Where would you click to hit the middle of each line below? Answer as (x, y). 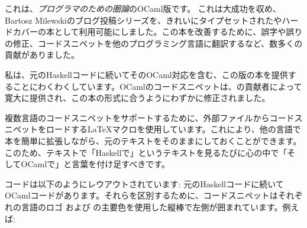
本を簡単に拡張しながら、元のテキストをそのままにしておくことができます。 (153, 140)
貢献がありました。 (42, 55)
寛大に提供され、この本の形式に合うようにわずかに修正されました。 (138, 98)
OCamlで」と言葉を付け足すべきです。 (95, 164)
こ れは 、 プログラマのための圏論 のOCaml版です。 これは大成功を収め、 (143, 8)
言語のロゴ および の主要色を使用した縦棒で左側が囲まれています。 (152, 206)
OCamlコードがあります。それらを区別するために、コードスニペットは (141, 195)
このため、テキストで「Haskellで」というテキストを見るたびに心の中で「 (146, 152)
